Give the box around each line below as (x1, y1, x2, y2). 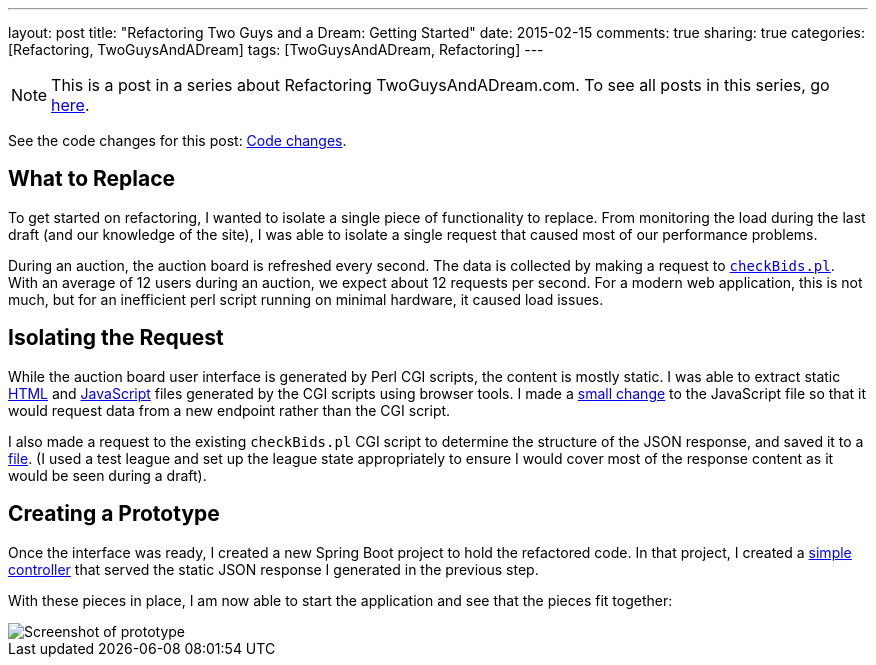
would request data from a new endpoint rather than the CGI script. (8, 401, 451, 419)
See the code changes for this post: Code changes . (8, 132, 347, 149)
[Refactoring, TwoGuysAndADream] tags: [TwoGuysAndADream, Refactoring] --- (8, 41, 544, 58)
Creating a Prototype (8, 501, 220, 527)
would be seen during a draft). (8, 466, 207, 484)
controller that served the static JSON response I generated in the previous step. (8, 560, 539, 578)
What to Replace (8, 166, 176, 192)
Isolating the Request (8, 325, 224, 351)
